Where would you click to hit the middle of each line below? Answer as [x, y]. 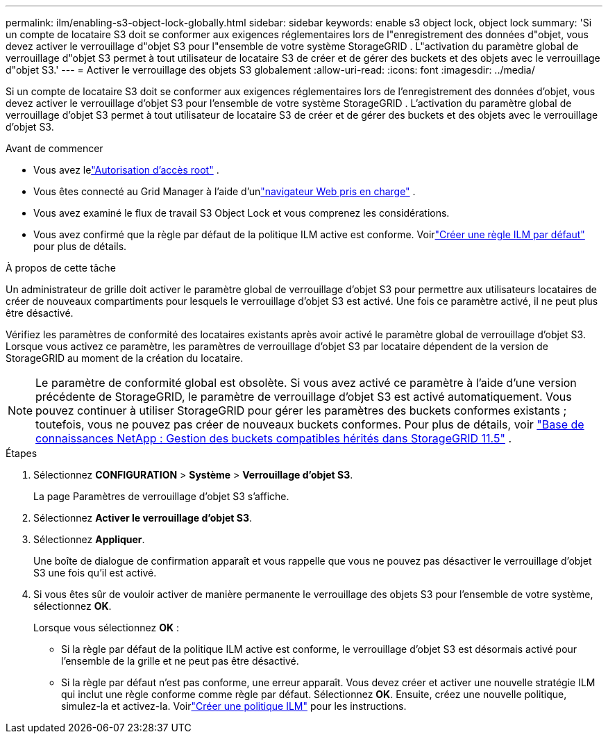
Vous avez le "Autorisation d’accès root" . [126, 170]
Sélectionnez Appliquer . [89, 539]
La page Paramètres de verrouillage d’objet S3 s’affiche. [161, 496]
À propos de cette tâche [61, 268]
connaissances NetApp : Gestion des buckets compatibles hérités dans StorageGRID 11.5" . [274, 438]
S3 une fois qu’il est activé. [95, 573]
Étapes [22, 453]
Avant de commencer [54, 148]
